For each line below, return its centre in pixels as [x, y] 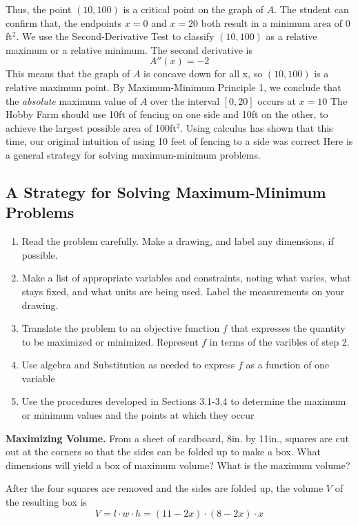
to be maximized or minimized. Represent [110, 341]
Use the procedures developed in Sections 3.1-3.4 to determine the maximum [184, 401]
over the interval [185, 100]
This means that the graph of [68, 73]
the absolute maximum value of [71, 100]
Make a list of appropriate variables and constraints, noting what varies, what [186, 278]
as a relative [291, 36]
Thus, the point [39, 9]
